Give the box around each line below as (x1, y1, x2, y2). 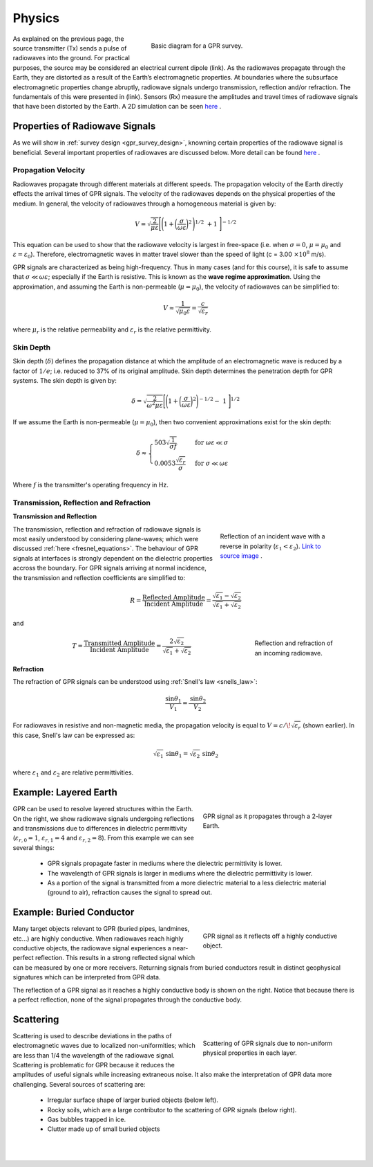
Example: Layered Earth (12, 786, 117, 799)
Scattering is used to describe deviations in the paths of (12, 1031, 172, 1040)
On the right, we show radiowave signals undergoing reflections (12, 814, 195, 823)
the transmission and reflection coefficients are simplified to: (12, 573, 186, 581)
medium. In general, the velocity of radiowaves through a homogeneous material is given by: (12, 199, 276, 208)
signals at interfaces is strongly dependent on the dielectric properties (12, 554, 213, 562)
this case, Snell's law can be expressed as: (12, 731, 135, 739)
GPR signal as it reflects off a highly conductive (202, 932, 338, 940)
